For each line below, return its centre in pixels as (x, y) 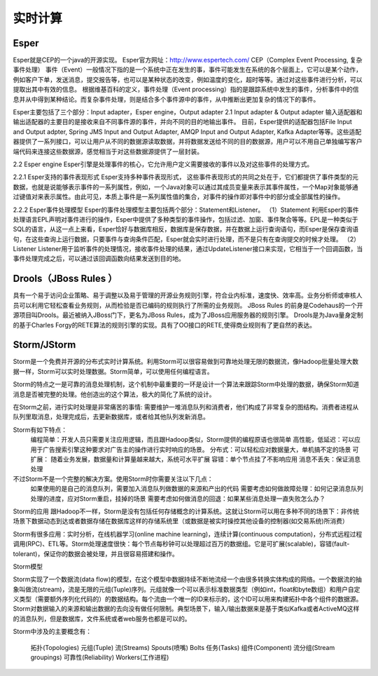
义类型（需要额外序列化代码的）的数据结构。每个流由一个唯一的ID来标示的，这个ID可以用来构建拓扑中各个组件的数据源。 (188, 599)
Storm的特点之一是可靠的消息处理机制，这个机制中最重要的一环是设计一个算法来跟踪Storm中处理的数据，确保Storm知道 (186, 384)
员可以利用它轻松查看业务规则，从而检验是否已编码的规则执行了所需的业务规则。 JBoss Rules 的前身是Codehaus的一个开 (188, 305)
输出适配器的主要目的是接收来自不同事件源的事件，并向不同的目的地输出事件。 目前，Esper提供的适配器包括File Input (183, 122)
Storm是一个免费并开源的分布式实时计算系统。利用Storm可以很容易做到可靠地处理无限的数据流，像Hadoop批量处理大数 (186, 362)
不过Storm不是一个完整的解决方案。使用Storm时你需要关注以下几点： (113, 479)
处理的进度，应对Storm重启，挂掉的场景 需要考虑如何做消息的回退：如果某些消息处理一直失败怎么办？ (178, 499)
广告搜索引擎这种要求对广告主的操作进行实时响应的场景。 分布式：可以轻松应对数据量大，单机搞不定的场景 (197, 449)
